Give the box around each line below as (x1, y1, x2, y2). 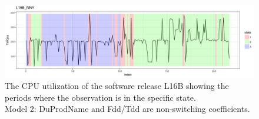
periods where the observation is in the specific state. (5, 91, 196, 103)
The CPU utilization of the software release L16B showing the (5, 79, 229, 91)
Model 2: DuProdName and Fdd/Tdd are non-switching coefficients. (5, 103, 250, 115)
